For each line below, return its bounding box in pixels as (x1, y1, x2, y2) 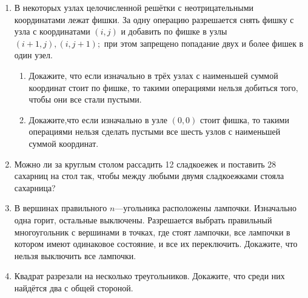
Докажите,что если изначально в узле (28, 113, 167, 126)
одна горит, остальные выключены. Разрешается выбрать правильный (14, 213, 272, 226)
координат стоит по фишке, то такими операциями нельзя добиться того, (28, 81, 298, 93)
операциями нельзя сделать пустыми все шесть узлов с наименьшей (28, 125, 281, 138)
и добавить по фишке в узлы (121, 25, 227, 38)
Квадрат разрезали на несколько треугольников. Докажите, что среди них (14, 269, 285, 282)
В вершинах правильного (14, 201, 107, 214)
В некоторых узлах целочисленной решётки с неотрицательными (14, 1, 253, 13)
